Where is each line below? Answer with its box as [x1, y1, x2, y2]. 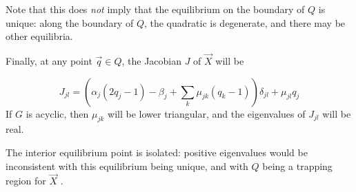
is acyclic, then [26, 106, 89, 120]
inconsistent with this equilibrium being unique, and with [6, 158, 248, 173]
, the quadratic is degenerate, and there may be [144, 15, 346, 30]
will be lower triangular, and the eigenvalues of [108, 106, 306, 120]
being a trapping [262, 158, 333, 173]
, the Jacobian [121, 54, 182, 67]
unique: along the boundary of [6, 15, 134, 30]
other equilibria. [6, 29, 73, 43]
